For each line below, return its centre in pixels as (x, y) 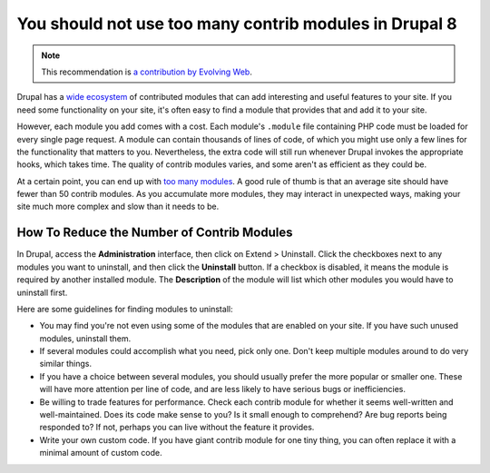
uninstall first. (42, 292)
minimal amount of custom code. (101, 453)
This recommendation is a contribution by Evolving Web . (147, 72)
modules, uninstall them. (85, 338)
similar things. (66, 364)
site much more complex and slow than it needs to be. (118, 207)
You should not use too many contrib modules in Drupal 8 (237, 24)
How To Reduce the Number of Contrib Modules (155, 233)
